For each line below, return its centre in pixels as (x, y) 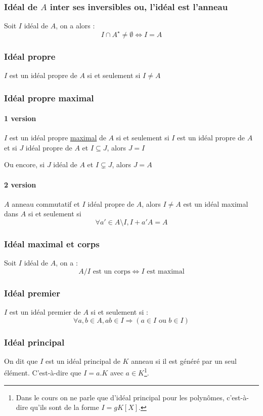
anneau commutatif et (46, 203)
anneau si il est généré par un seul (184, 361)
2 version (20, 184)
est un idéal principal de (83, 361)
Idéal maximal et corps (52, 243)
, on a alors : (75, 26)
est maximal (166, 271)
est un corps (112, 271)
